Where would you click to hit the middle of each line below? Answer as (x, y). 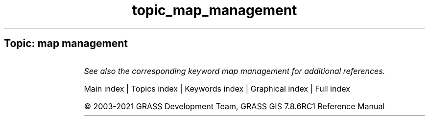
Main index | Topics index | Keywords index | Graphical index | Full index (217, 88)
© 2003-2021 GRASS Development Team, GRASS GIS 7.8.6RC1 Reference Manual (234, 106)
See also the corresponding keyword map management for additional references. (235, 71)
